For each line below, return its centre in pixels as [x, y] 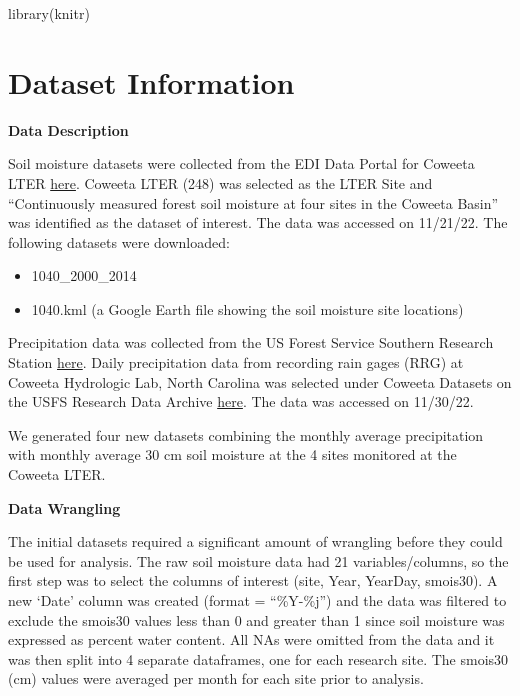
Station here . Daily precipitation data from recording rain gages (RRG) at [236, 362]
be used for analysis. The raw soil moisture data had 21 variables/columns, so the [258, 560]
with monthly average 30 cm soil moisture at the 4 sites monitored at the [232, 454]
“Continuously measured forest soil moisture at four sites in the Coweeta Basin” [253, 202]
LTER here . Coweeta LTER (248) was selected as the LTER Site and [220, 182]
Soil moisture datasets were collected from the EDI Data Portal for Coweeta [241, 163]
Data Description [68, 129]
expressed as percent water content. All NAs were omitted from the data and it [251, 639]
